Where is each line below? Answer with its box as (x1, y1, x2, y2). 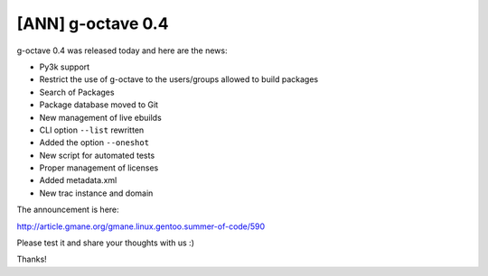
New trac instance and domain (39, 188, 154, 198)
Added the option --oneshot (39, 137, 149, 148)
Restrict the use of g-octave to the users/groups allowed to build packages (39, 74, 319, 85)
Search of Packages (39, 87, 115, 97)
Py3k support (39, 61, 90, 72)
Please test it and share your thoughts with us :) (16, 237, 194, 248)
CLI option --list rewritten (39, 124, 145, 135)
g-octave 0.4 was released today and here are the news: (16, 45, 228, 56)
